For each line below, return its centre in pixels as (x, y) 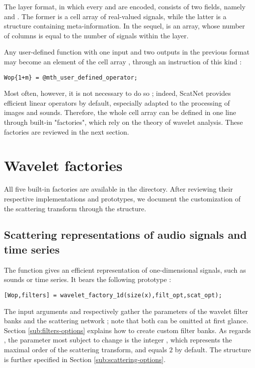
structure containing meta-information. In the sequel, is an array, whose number (125, 26)
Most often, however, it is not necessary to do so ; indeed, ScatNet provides (117, 93)
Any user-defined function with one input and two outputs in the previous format (127, 52)
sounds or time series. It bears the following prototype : (88, 279)
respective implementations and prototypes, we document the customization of (122, 198)
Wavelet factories (63, 165)
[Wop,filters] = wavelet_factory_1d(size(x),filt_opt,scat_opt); (113, 295)
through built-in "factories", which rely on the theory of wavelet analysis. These (124, 122)
